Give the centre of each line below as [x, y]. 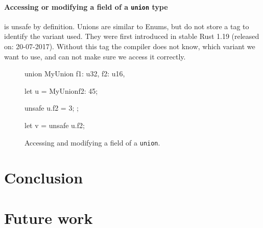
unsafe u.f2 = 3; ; [52, 108]
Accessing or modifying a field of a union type [86, 6]
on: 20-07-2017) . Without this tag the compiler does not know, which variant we [130, 46]
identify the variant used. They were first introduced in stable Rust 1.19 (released [132, 36]
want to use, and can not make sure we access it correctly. [95, 56]
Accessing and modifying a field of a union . [92, 142]
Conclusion [44, 178]
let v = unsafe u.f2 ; [55, 125]
